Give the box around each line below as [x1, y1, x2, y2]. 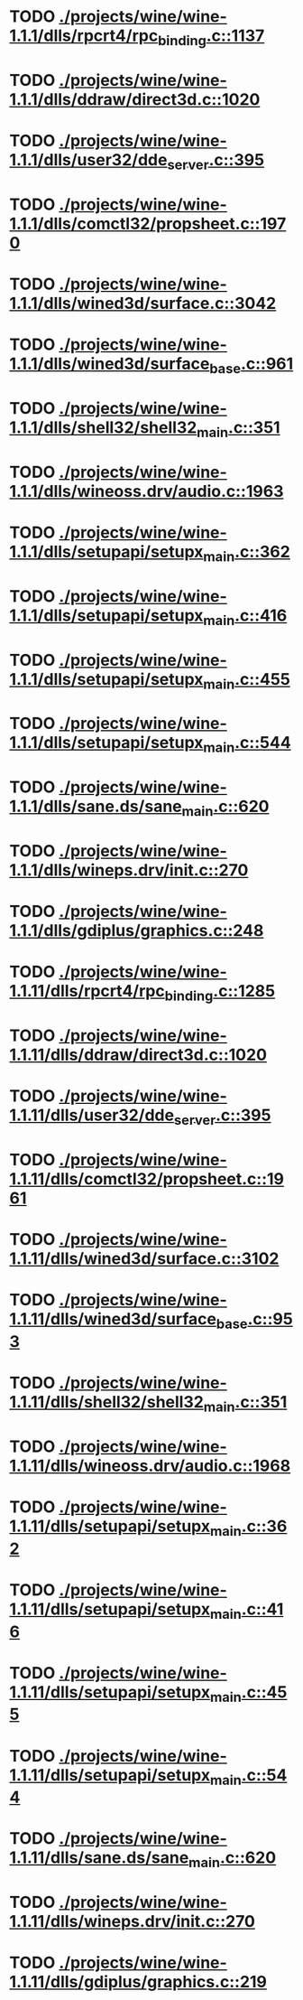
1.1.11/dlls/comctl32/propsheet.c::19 [9, 1169, 285, 1190]
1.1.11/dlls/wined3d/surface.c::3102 [9, 1248, 280, 1269]
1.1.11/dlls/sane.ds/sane [9, 1847, 189, 1868]
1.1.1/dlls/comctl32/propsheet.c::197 [9, 213, 287, 234]
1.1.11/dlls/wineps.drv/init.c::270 [9, 1911, 255, 1932]
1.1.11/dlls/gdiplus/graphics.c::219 [9, 1972, 268, 1993]
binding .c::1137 [157, 25, 265, 49]
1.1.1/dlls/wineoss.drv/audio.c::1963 [9, 481, 284, 501]
